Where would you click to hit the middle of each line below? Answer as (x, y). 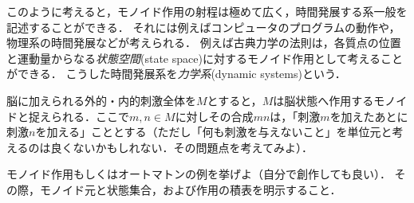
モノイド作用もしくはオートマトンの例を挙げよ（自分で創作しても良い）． (199, 174)
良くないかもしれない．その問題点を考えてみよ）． (181, 147)
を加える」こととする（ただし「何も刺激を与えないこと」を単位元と (214, 132)
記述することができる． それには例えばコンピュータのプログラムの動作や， (203, 27)
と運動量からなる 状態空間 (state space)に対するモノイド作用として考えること (205, 58)
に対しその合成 (214, 116)
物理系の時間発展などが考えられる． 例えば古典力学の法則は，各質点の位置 (204, 43)
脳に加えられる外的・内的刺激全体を (101, 100)
